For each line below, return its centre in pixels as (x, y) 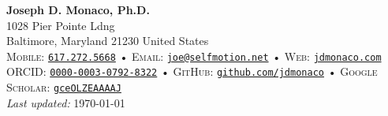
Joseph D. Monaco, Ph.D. (78, 9)
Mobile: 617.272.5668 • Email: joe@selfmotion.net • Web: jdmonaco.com (194, 56)
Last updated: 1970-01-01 (66, 102)
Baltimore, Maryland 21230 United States (108, 41)
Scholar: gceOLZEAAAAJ (64, 87)
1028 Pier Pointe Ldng (61, 25)
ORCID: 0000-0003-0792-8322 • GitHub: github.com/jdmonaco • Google (192, 71)
